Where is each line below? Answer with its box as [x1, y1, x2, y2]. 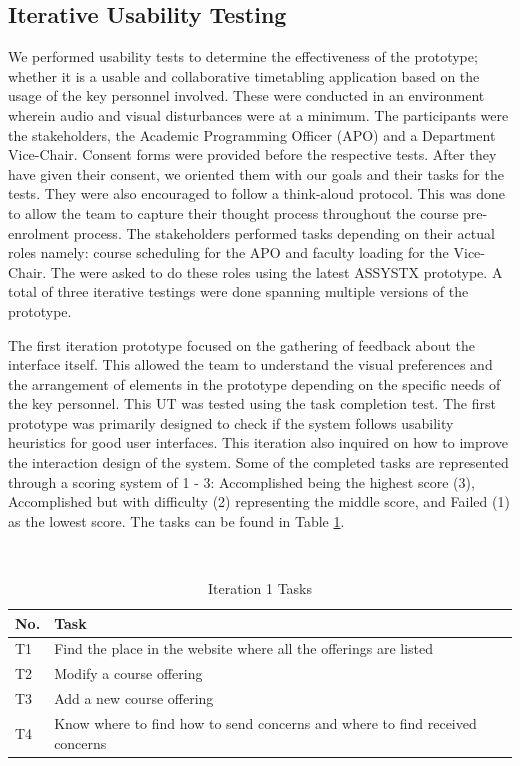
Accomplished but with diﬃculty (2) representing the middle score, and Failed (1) [8, 491, 510, 512]
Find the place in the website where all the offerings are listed [54, 638, 434, 659]
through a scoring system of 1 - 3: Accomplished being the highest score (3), [8, 471, 475, 492]
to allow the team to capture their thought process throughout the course [8, 202, 459, 223]
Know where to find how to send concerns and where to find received [54, 713, 477, 734]
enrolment [8, 222, 70, 243]
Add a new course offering [54, 688, 214, 709]
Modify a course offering [54, 663, 203, 684]
